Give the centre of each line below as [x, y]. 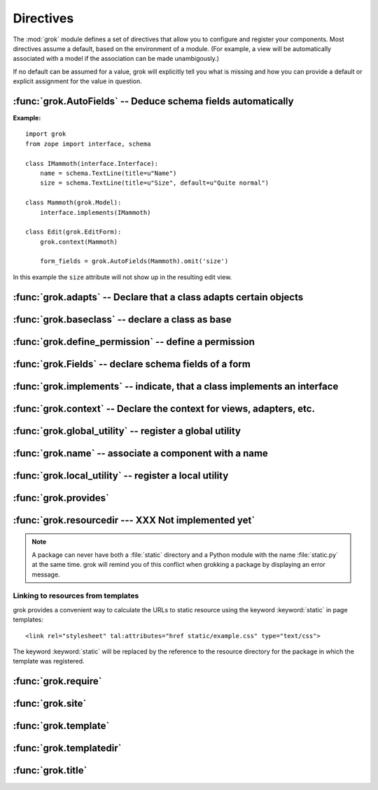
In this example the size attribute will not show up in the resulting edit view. [122, 277]
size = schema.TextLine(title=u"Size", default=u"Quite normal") [154, 183]
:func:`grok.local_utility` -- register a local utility [121, 475]
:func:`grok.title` [50, 771]
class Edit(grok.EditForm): [73, 232]
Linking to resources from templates [76, 596]
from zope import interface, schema [88, 144]
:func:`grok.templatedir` [67, 748]
